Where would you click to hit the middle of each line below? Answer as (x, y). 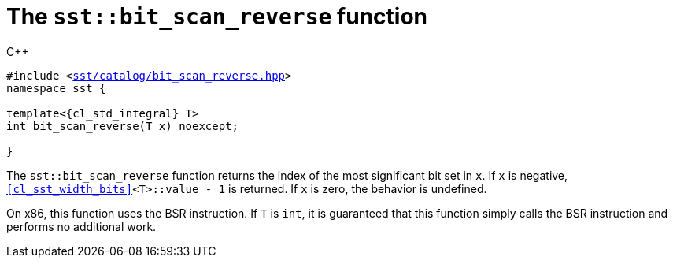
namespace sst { (56, 88)
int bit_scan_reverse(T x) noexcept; (123, 126)
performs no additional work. (81, 226)
